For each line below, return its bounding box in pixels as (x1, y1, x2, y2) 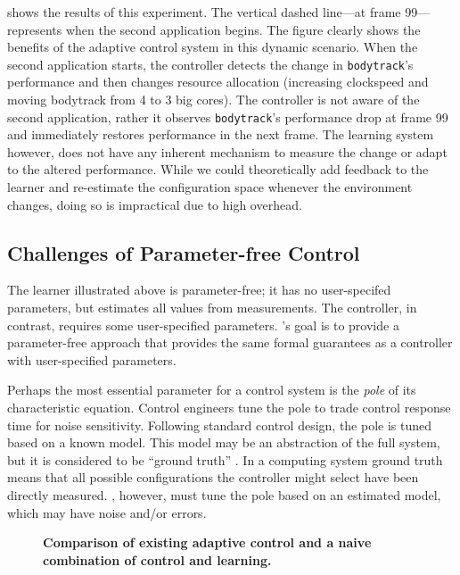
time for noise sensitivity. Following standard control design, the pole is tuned (7, 415, 432, 434)
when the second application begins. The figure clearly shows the (65, 20, 421, 38)
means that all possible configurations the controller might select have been (7, 468, 419, 487)
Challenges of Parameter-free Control (7, 238, 360, 266)
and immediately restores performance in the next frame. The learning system (7, 125, 434, 144)
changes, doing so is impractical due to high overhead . (7, 195, 302, 213)
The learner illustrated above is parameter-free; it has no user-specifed (7, 280, 391, 299)
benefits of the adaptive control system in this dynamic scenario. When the (7, 37, 418, 56)
